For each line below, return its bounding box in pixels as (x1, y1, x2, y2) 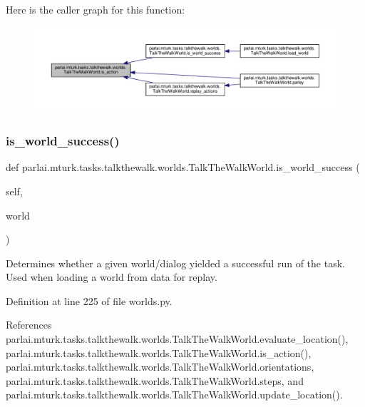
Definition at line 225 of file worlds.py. (6, 293, 173, 308)
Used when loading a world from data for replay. (6, 269, 217, 284)
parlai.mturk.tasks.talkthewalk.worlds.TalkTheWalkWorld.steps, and (6, 373, 304, 388)
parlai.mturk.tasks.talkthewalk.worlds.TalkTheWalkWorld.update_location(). (6, 387, 343, 402)
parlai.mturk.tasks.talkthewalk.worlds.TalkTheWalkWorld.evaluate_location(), (6, 331, 349, 346)
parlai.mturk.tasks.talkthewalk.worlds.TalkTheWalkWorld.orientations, (6, 359, 314, 374)
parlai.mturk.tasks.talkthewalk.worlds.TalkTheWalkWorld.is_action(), (6, 345, 312, 360)
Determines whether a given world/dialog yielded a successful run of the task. (6, 255, 345, 270)
